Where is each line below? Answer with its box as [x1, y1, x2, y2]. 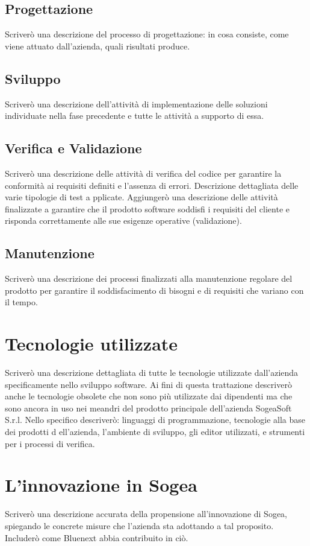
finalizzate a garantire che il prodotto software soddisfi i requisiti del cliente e [5, 202, 290, 215]
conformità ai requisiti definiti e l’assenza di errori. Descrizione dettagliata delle [5, 179, 299, 191]
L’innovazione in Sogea [5, 472, 197, 497]
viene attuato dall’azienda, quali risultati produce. [5, 39, 190, 52]
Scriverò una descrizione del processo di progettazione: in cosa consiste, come [5, 28, 289, 40]
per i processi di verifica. [5, 437, 95, 449]
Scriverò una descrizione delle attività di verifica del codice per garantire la [5, 167, 282, 179]
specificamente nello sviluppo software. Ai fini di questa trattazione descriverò [5, 378, 292, 390]
